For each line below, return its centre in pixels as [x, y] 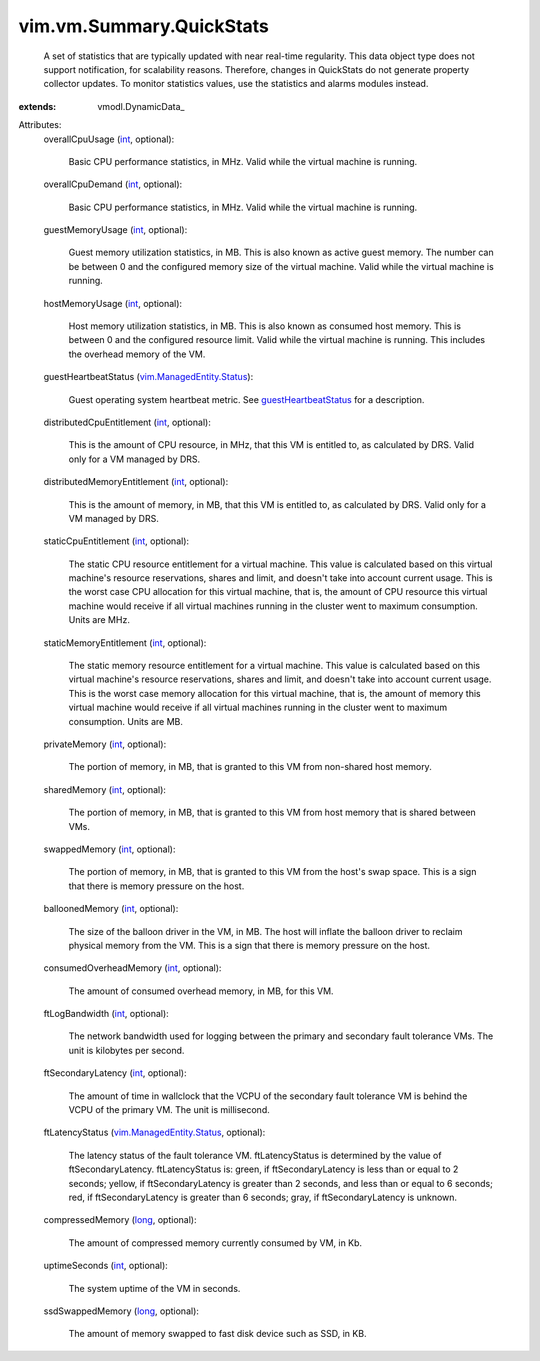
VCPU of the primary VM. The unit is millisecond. [169, 1110]
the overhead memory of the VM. [137, 354]
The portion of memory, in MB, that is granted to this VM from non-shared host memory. [250, 767]
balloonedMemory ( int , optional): [111, 909]
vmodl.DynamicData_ [141, 106]
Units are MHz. [99, 620]
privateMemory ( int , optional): [105, 744]
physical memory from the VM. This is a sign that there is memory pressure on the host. [249, 945]
